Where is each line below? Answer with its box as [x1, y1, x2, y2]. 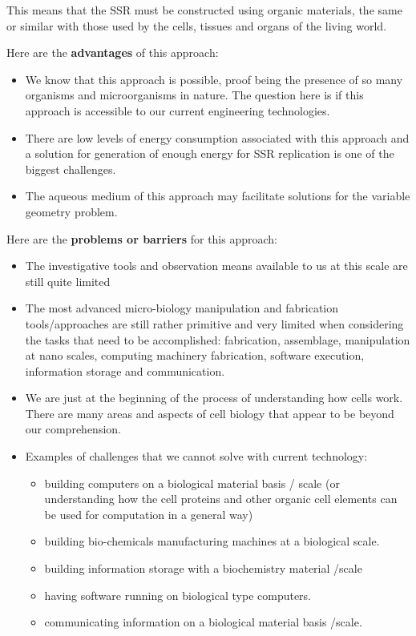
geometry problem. [25, 203, 118, 219]
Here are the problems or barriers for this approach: [6, 230, 277, 247]
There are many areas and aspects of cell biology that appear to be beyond [25, 405, 394, 421]
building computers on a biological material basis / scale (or [44, 474, 340, 491]
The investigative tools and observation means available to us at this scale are [25, 257, 408, 274]
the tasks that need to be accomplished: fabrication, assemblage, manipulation [25, 331, 410, 348]
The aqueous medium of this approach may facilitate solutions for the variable [25, 187, 410, 204]
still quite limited [25, 272, 111, 289]
